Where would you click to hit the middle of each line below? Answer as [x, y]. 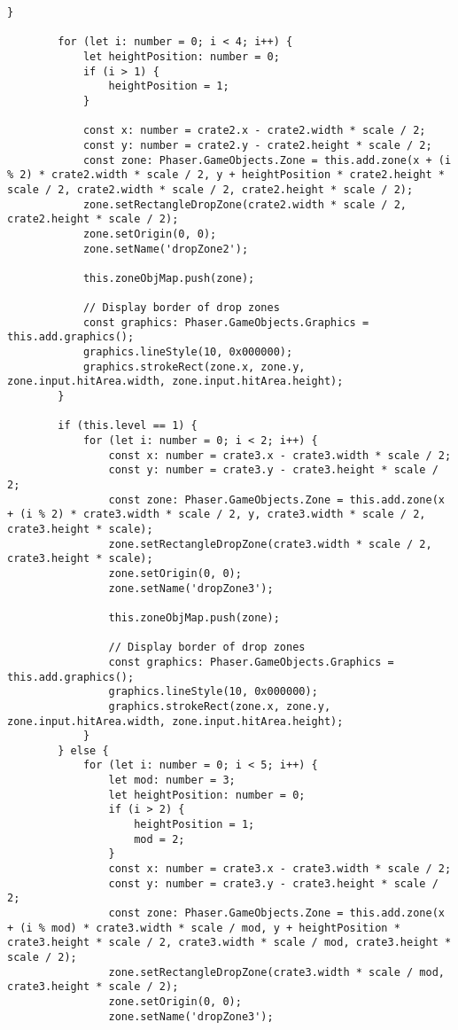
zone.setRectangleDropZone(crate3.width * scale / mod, [276, 972]
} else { [83, 750]
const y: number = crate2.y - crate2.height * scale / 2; [257, 145]
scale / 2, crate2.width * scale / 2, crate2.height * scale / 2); [210, 189]
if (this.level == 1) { [128, 426]
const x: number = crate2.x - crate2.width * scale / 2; [254, 131]
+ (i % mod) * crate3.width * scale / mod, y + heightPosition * [204, 928]
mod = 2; [159, 839]
